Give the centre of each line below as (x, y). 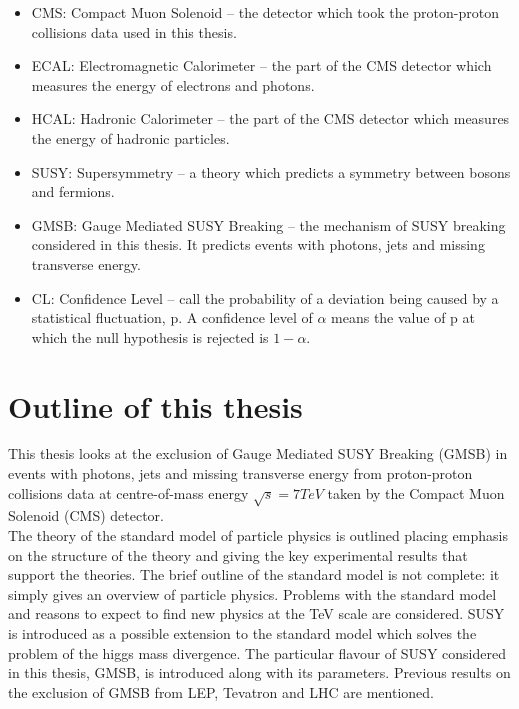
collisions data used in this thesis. (134, 31)
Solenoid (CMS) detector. (86, 515)
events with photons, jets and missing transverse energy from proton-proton (240, 473)
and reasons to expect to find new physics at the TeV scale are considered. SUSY (256, 613)
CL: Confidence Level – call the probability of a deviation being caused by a (265, 297)
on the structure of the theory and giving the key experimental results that (238, 554)
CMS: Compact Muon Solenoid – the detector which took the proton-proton (265, 12)
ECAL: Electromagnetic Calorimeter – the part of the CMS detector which (261, 65)
